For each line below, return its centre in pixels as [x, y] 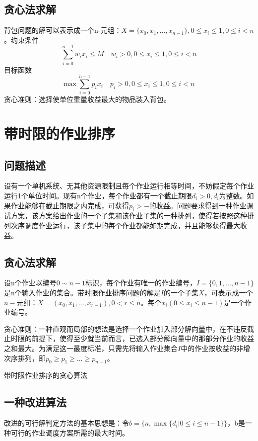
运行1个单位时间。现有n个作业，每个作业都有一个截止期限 [98, 195]
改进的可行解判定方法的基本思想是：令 [66, 423]
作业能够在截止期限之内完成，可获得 [70, 205]
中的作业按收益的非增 [216, 348]
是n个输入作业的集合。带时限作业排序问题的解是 [82, 292]
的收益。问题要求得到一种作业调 [201, 205]
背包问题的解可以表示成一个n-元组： [63, 30]
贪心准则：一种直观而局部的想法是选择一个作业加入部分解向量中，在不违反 [126, 328]
